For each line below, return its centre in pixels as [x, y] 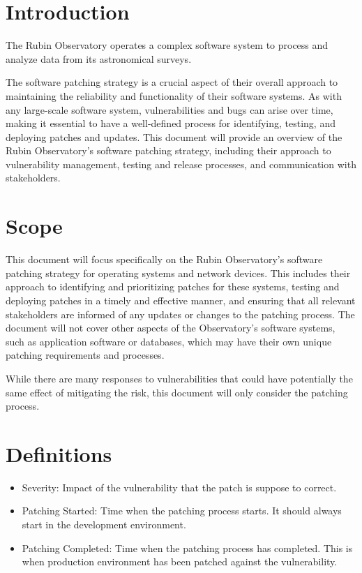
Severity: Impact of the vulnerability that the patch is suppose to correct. [179, 487]
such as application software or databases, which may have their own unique [169, 341]
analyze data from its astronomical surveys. [99, 58]
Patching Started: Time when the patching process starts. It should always [182, 511]
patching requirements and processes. [85, 355]
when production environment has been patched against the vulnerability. [180, 561]
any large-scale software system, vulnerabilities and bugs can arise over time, [169, 109]
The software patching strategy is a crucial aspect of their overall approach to [172, 82]
